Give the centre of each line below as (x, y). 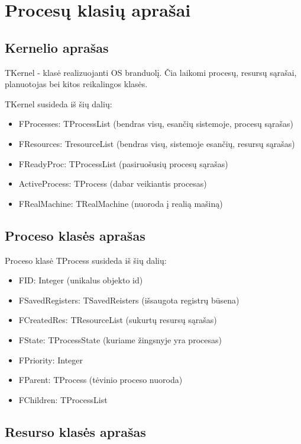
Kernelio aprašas (57, 47)
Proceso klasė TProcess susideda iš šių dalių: (86, 260)
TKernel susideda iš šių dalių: (59, 103)
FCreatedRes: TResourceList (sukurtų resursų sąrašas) (118, 320)
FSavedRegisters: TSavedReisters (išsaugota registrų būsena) (129, 300)
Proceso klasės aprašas (75, 235)
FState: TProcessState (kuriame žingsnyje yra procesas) (120, 339)
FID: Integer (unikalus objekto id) (81, 280)
